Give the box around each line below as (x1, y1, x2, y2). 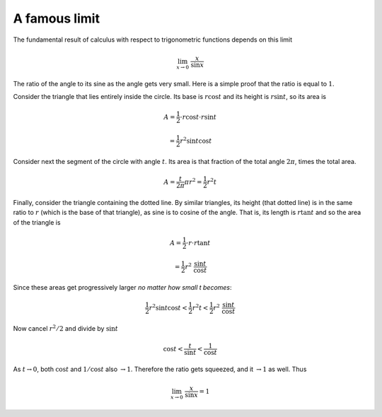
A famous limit (13, 11, 100, 26)
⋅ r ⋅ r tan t (186, 239, 211, 247)
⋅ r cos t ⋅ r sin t (180, 113, 217, 121)
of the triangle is (13, 218, 61, 226)
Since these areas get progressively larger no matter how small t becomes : (13, 283, 233, 291)
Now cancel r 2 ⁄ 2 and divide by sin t (13, 323, 119, 332)
